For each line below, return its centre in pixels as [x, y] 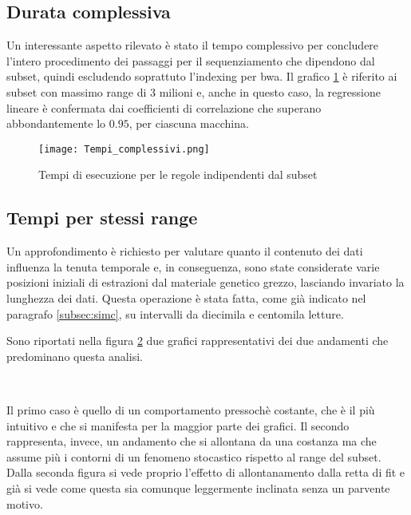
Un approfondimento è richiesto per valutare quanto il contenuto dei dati [185, 251]
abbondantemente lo [56, 123]
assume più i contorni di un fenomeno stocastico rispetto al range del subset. [194, 456]
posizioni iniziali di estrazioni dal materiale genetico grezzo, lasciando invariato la [205, 282]
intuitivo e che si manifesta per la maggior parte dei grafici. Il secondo [178, 425]
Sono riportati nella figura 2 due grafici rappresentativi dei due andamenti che [198, 341]
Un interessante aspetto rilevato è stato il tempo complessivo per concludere [193, 45]
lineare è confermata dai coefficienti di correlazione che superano [164, 107]
